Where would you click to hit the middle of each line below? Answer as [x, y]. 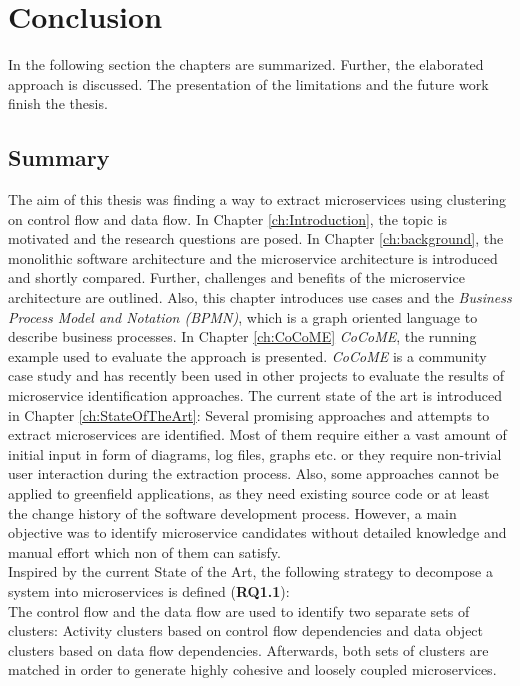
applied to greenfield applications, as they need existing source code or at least [249, 493]
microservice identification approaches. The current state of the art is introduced [255, 395]
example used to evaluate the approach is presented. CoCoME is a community [247, 355]
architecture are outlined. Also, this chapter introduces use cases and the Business [260, 297]
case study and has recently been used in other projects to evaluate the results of [256, 375]
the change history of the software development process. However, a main [232, 512]
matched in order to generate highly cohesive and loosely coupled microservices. [252, 669]
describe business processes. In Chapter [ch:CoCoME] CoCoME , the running [242, 336]
